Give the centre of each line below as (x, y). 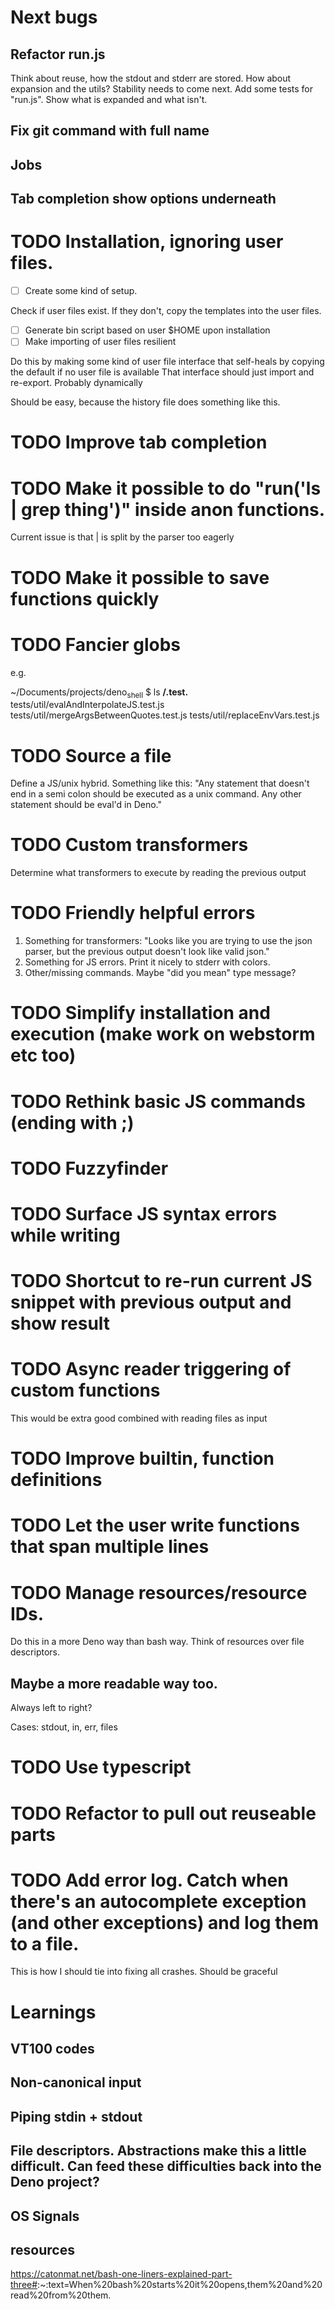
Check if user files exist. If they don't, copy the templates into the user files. (166, 311)
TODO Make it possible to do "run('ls (166, 488)
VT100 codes (52, 2049)
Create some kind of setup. (81, 291)
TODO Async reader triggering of (151, 1369)
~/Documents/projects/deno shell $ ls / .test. (99, 693)
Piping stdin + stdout (76, 2116)
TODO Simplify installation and (140, 1013)
